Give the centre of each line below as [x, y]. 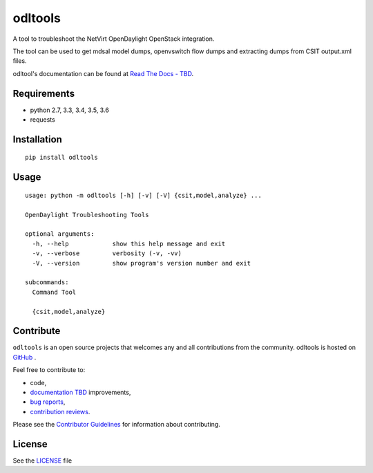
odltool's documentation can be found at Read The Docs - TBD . [103, 73]
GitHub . [25, 357]
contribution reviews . [60, 411]
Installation [37, 139]
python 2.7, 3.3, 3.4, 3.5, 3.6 [70, 110]
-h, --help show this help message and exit [129, 243]
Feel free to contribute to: [49, 370]
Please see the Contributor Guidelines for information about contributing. [116, 425]
